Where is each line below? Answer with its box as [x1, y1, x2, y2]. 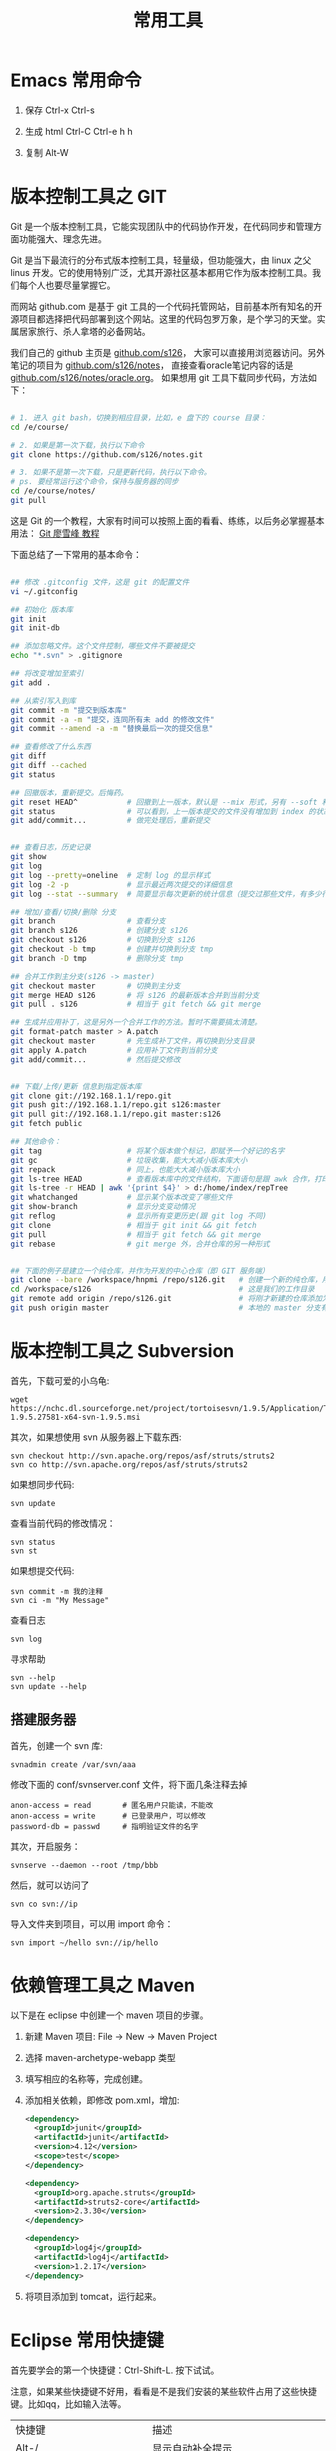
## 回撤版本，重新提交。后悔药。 [10, 787, 128, 798]
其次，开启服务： [10, 1840, 81, 1852]
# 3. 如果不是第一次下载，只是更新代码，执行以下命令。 [10, 467, 212, 478]
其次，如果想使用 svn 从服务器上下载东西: [10, 1431, 182, 1443]
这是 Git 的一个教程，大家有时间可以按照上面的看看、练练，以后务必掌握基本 [10, 514, 325, 526]
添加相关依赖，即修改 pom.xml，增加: [24, 2094, 180, 2106]
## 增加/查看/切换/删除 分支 [10, 907, 117, 917]
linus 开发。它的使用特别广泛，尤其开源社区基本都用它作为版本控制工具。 [10, 266, 313, 278]
